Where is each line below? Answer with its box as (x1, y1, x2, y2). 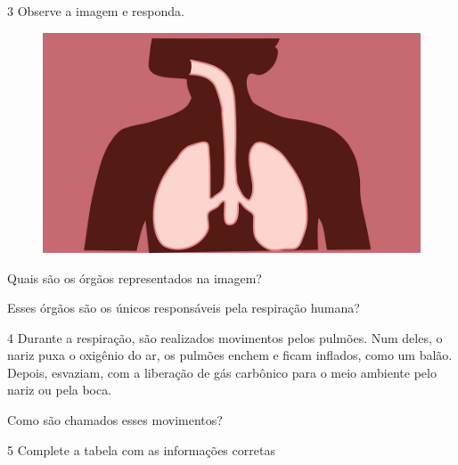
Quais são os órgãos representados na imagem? (7, 268, 262, 287)
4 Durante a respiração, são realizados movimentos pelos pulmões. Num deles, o (7, 328, 443, 347)
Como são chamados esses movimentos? (7, 411, 223, 429)
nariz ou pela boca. (7, 380, 112, 399)
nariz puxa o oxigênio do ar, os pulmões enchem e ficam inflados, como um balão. (7, 346, 453, 364)
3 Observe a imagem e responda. (7, 2, 184, 20)
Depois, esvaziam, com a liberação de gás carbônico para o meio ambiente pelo (7, 363, 437, 381)
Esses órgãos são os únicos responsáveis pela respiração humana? (7, 298, 360, 317)
